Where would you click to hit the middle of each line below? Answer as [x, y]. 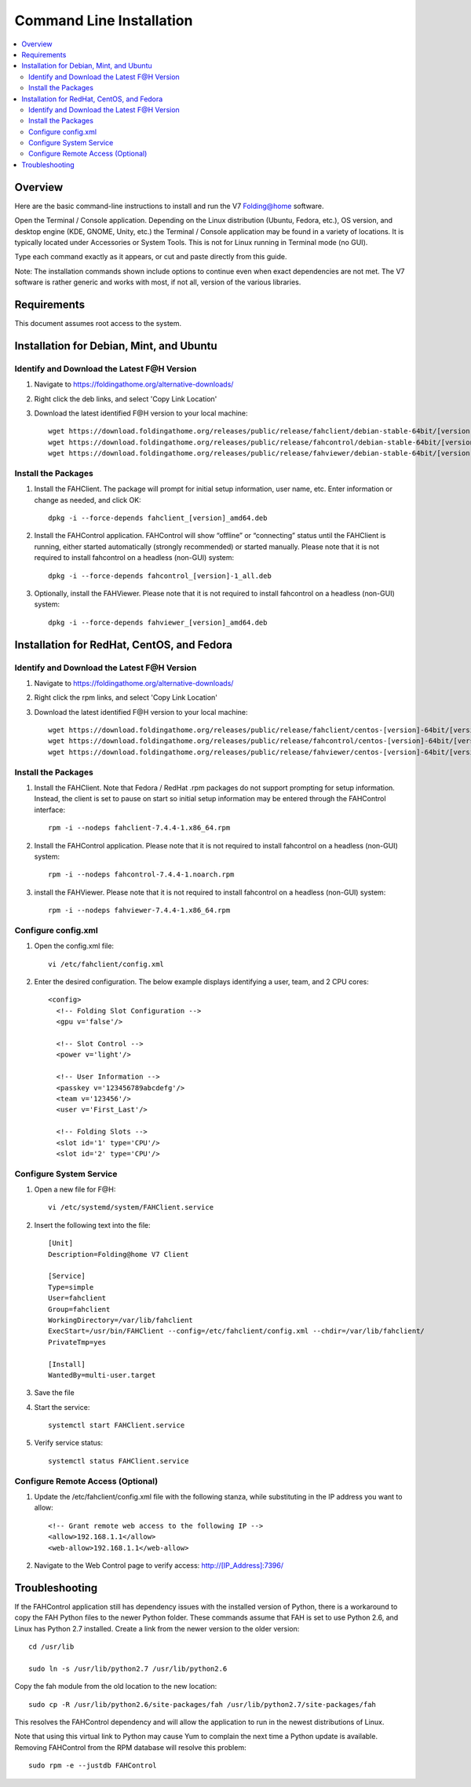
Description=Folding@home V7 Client [119, 1254]
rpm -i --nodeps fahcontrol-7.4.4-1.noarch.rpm [141, 875]
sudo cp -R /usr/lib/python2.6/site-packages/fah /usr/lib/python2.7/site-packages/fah [203, 1704]
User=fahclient [77, 1298]
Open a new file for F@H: [75, 1189]
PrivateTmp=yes [77, 1342]
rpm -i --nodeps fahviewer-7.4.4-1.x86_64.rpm [139, 910]
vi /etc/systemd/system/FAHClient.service [131, 1207]
